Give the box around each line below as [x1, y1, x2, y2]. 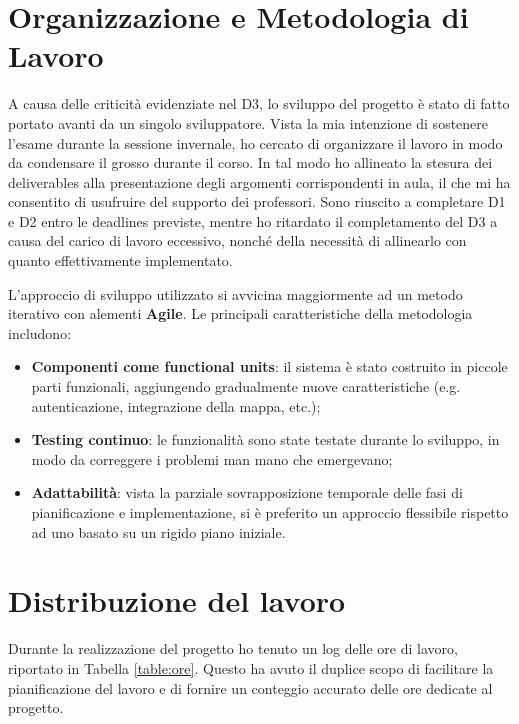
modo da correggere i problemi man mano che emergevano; [31, 448, 393, 469]
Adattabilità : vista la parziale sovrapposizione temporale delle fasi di [31, 482, 463, 503]
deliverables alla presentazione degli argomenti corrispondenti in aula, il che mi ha [8, 171, 511, 192]
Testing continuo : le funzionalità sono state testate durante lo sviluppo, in [31, 429, 500, 450]
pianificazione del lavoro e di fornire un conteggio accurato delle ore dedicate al [8, 677, 493, 698]
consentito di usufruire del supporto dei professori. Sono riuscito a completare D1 [8, 191, 506, 212]
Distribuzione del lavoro [8, 580, 346, 621]
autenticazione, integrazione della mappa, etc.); [31, 395, 321, 416]
